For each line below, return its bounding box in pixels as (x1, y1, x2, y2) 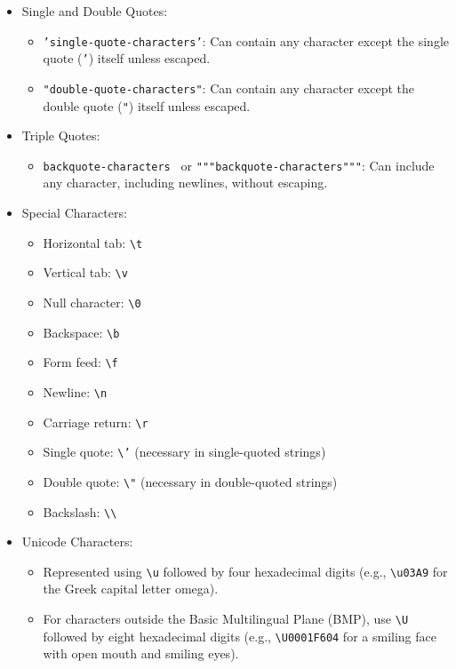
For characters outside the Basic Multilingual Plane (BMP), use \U (43, 609, 409, 628)
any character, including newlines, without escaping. (43, 173, 328, 192)
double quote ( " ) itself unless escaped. (43, 96, 251, 115)
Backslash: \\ (43, 502, 117, 521)
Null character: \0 (43, 292, 141, 311)
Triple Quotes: (21, 126, 100, 145)
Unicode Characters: (21, 532, 133, 551)
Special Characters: (21, 203, 127, 222)
